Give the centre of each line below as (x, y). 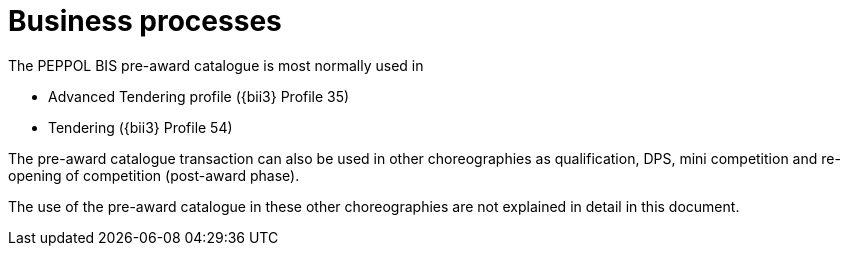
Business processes (145, 21)
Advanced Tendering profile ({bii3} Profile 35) (199, 96)
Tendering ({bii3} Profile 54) (140, 127)
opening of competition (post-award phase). (154, 175)
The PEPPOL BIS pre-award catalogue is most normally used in (216, 65)
